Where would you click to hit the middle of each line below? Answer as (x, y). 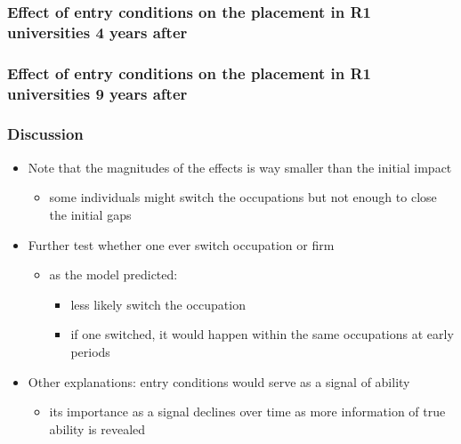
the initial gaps (90, 214)
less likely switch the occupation (158, 304)
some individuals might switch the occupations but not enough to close (243, 197)
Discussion (45, 134)
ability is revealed (97, 428)
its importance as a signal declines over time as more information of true (247, 412)
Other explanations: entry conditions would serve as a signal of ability (219, 381)
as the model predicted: (113, 274)
